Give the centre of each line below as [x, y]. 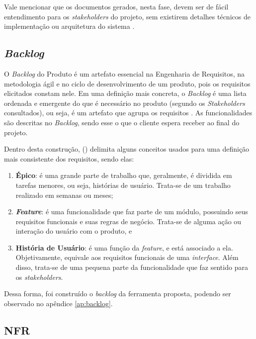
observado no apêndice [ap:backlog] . [58, 303]
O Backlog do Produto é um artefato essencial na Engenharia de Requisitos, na [125, 73]
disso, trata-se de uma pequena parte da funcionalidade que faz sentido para [132, 267]
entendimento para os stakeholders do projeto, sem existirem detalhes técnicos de [127, 16]
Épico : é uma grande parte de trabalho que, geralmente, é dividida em [124, 175]
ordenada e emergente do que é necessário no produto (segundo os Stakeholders [125, 103]
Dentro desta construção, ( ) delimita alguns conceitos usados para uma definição [127, 149]
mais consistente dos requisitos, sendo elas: [69, 158]
